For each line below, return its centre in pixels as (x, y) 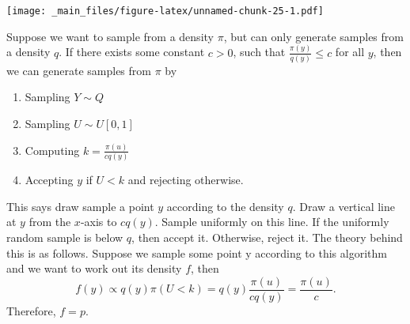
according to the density (225, 206)
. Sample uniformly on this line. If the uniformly (272, 222)
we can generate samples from (79, 70)
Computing (52, 150)
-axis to (99, 222)
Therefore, (31, 310)
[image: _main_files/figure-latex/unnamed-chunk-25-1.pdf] (165, 11)
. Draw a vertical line (344, 206)
